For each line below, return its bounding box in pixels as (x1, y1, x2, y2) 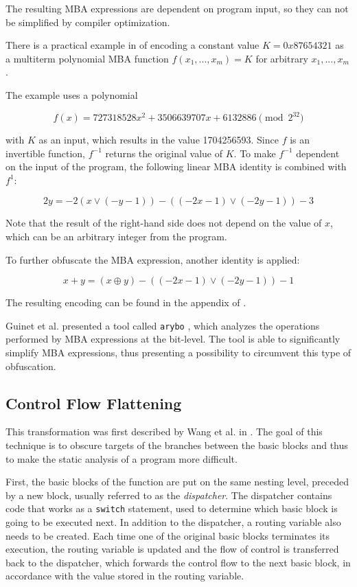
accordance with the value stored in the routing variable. (5, 568, 244, 583)
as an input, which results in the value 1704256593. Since (38, 133, 279, 147)
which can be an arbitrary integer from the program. (5, 229, 227, 244)
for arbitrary (255, 51, 308, 65)
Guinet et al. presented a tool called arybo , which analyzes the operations (5, 318, 320, 332)
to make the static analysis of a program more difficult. (5, 451, 238, 465)
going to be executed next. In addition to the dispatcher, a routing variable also (5, 515, 341, 529)
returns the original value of (105, 146, 223, 160)
